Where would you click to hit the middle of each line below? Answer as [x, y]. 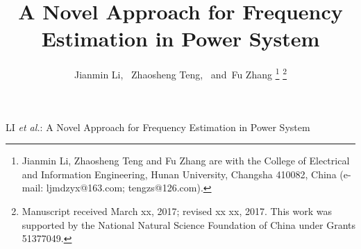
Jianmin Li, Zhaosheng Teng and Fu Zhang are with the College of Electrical [186, 161]
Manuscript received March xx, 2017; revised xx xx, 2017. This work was [177, 211]
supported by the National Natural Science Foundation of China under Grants [188, 224]
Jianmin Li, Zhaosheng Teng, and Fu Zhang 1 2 [180, 73]
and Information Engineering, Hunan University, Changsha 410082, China [179, 174]
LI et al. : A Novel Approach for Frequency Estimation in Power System [158, 127]
